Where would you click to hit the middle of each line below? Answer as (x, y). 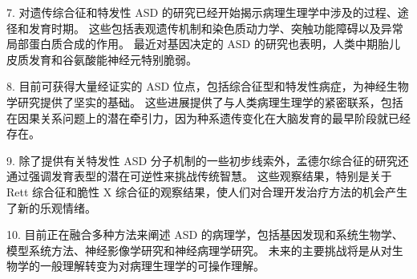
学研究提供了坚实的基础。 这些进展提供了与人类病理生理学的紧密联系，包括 (205, 101)
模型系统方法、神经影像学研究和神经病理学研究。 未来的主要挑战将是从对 (199, 250)
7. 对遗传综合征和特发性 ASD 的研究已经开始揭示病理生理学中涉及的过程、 (202, 12)
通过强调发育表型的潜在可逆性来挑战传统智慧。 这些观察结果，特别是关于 (199, 176)
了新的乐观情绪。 (51, 207)
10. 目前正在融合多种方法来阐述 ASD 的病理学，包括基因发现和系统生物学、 (205, 235)
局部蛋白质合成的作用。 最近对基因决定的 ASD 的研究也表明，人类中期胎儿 (203, 44)
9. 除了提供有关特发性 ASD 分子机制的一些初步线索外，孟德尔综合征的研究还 (208, 160)
